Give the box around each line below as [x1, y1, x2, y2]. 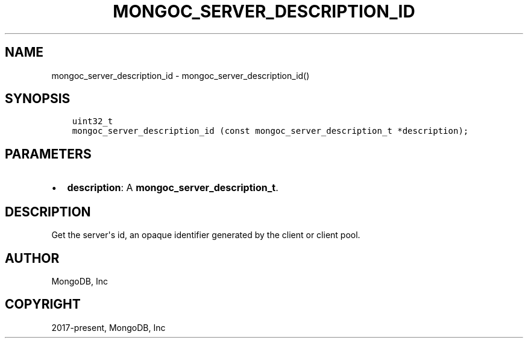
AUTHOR [5, 250, 60, 266]
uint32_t [72, 116, 113, 127]
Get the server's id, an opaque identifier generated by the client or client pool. [51, 230, 360, 241]
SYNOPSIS [5, 91, 71, 107]
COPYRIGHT [5, 297, 81, 312]
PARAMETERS [5, 146, 92, 162]
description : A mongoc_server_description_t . [67, 181, 278, 194]
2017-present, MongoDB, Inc [51, 322, 166, 333]
